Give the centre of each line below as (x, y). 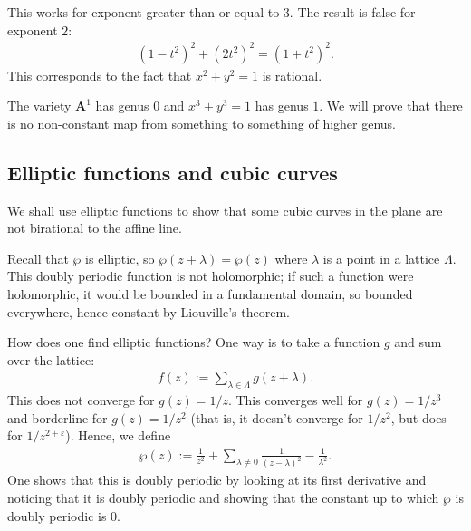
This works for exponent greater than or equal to (144, 12)
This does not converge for (81, 400)
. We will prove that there (391, 106)
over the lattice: (51, 359)
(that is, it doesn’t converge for (277, 417)
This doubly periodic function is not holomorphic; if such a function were (211, 276)
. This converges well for (295, 400)
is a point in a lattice (381, 258)
